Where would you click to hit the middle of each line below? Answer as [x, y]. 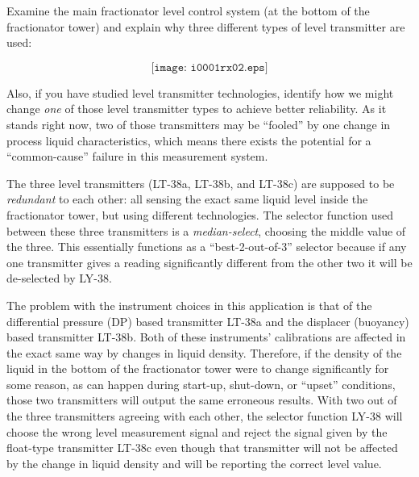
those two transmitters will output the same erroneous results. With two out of [202, 400]
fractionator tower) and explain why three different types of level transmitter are [206, 26]
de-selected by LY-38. [59, 278]
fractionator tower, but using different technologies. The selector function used [200, 214]
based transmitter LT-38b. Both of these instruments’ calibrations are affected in [206, 337]
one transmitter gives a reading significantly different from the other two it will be [209, 262]
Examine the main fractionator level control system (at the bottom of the [188, 10]
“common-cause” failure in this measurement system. [137, 156]
